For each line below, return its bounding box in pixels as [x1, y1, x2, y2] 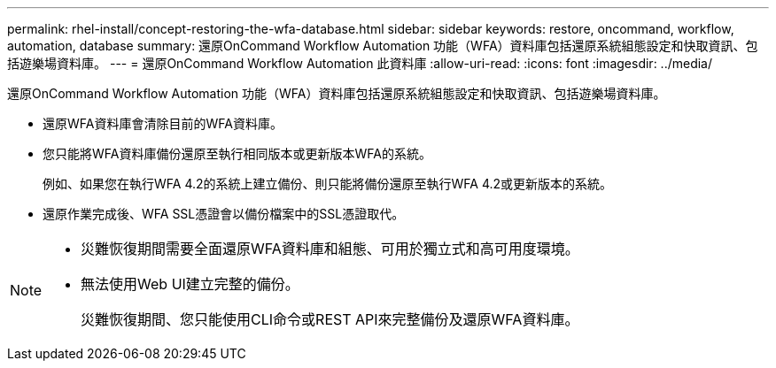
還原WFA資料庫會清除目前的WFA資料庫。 [43, 116, 283, 131]
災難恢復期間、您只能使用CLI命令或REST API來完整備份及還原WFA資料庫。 [81, 310, 579, 328]
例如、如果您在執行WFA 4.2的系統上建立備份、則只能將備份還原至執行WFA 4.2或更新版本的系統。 [43, 176, 613, 191]
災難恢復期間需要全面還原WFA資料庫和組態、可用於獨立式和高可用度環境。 [81, 240, 579, 257]
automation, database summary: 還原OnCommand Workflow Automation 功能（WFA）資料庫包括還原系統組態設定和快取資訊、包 [7, 38, 758, 53]
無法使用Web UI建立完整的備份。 [81, 275, 299, 293]
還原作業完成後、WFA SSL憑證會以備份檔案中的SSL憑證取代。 [43, 206, 405, 221]
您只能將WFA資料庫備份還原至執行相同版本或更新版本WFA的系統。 [43, 146, 431, 161]
